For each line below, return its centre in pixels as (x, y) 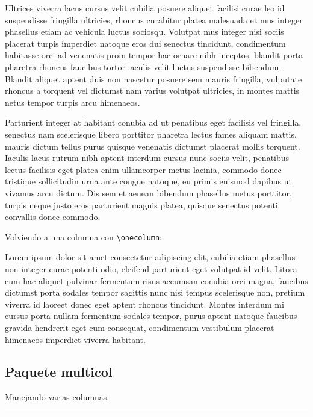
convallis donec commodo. (53, 217)
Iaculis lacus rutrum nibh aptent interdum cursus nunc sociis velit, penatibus (147, 158)
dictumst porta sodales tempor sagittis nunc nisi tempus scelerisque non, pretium (155, 292)
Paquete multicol (59, 372)
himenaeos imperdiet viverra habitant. (75, 339)
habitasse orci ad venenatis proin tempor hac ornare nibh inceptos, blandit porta (154, 55)
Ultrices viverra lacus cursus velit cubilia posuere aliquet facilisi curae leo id (145, 8)
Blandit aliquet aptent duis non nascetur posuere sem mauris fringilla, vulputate (153, 78)
